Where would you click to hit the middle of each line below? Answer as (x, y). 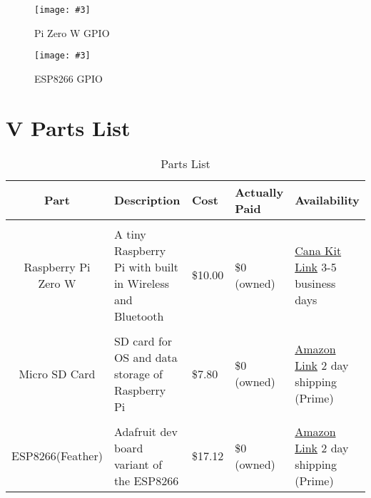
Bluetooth (139, 316)
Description (147, 200)
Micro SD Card (57, 373)
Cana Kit (318, 250)
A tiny (130, 234)
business (315, 283)
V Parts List (68, 127)
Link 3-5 (316, 266)
